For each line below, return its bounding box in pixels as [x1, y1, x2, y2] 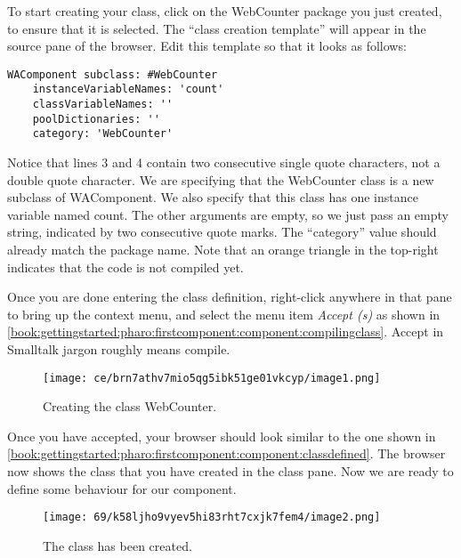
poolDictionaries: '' [32, 112, 160, 125]
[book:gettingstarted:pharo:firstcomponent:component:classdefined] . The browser [7, 444, 446, 463]
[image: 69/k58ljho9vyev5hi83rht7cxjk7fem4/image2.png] [43, 511, 381, 524]
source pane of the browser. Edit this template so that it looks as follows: [7, 36, 407, 55]
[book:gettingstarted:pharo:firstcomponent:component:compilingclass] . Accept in [7, 322, 444, 341]
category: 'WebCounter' [32, 127, 174, 141]
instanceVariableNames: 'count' [32, 83, 224, 96]
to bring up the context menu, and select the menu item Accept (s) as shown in [7, 304, 441, 323]
